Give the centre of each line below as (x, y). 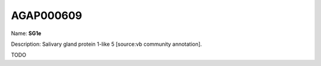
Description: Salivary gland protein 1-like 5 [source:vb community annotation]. (106, 44)
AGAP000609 (47, 15)
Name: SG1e (26, 33)
